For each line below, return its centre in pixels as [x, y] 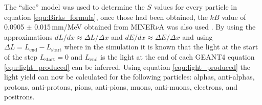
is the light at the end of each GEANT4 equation [178, 56]
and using [198, 36]
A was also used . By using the [207, 27]
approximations [28, 36]
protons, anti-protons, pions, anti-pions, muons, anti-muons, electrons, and [121, 86]
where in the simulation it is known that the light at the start [161, 47]
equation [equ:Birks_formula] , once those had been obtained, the [106, 17]
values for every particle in [195, 7]
